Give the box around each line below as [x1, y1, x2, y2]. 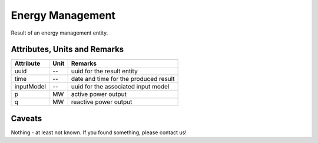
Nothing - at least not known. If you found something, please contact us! [11, 129, 187, 136]
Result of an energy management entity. [11, 29, 108, 36]
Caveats [11, 113, 42, 123]
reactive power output [71, 98, 132, 106]
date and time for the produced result [71, 75, 175, 83]
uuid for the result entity [71, 67, 138, 76]
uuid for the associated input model [71, 83, 170, 91]
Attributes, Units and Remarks [11, 45, 124, 55]
